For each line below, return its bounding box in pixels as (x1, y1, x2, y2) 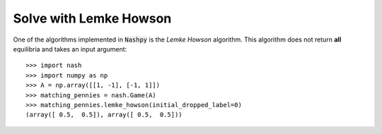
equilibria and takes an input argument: (13, 44, 127, 53)
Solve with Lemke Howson (13, 11, 172, 26)
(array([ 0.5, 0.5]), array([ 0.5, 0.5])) (25, 111, 183, 119)
